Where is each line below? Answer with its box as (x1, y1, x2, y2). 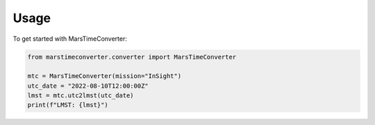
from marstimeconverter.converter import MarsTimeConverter (27, 52, 237, 61)
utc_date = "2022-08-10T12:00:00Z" (27, 81, 149, 90)
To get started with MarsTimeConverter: (12, 35, 128, 43)
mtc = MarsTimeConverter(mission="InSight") (27, 73, 182, 80)
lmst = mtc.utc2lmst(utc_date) (27, 92, 135, 99)
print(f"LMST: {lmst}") (27, 101, 109, 109)
